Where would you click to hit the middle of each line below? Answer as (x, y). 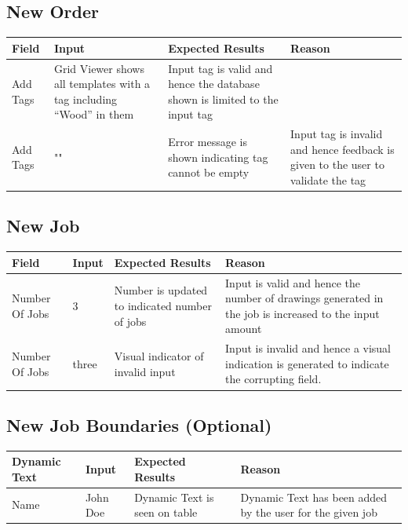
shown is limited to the (223, 99)
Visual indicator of (159, 356)
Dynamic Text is (174, 497)
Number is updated (161, 290)
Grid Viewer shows (99, 68)
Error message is (208, 141)
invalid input (145, 371)
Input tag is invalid (337, 134)
